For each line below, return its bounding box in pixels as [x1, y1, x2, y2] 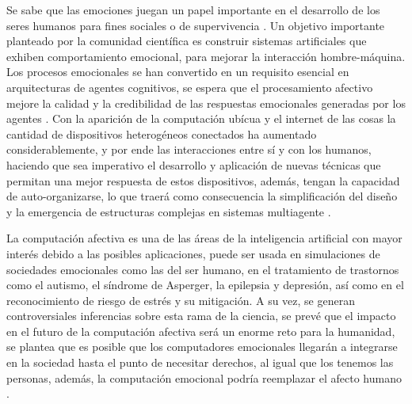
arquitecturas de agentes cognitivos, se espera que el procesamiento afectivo [6, 78, 373, 95]
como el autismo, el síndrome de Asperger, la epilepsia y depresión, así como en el [6, 276, 404, 293]
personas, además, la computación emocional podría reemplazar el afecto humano [6, 369, 402, 386]
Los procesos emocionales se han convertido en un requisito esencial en [6, 63, 349, 80]
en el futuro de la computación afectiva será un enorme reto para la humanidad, [6, 322, 395, 339]
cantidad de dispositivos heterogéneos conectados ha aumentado [6, 125, 317, 142]
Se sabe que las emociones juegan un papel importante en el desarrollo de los [6, 2, 380, 17]
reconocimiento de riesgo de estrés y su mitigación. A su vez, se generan [6, 292, 355, 308]
